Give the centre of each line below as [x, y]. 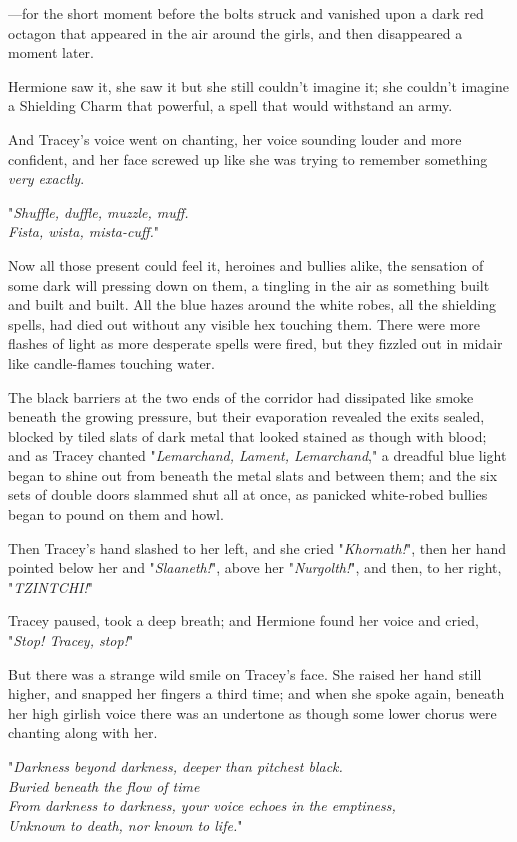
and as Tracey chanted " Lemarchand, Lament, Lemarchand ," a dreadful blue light [257, 455]
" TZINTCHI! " [51, 586]
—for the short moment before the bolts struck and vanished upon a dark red [246, 13]
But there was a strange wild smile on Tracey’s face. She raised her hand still [245, 673]
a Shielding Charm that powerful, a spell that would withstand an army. [230, 105]
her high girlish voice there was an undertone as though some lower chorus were [252, 712]
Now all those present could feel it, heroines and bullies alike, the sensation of [246, 264]
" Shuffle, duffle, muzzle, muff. [98, 211]
